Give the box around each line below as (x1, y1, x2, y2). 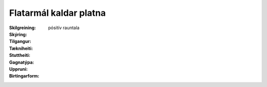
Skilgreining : (9, 25, 36, 31)
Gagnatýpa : (9, 59, 34, 65)
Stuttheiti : (9, 52, 31, 58)
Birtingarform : (9, 73, 40, 79)
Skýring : (9, 31, 27, 37)
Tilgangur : (9, 39, 32, 44)
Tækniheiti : (9, 45, 33, 51)
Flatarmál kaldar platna (9, 7, 106, 18)
